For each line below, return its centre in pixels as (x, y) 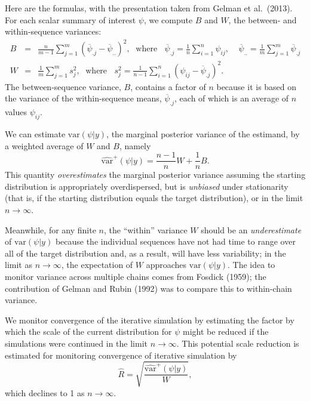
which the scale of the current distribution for (88, 331)
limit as (19, 265)
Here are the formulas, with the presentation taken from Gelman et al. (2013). (149, 8)
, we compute (168, 19)
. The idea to (251, 265)
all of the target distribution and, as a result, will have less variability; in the (145, 253)
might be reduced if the (226, 331)
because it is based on (257, 86)
